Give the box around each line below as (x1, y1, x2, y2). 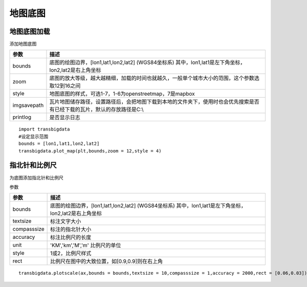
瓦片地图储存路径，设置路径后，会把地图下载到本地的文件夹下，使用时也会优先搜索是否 (49, 98, 259, 105)
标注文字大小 (50, 218, 81, 225)
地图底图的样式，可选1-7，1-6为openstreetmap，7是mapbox (49, 90, 195, 97)
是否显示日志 (49, 114, 80, 121)
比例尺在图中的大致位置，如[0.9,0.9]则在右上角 (50, 258, 163, 265)
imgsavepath (12, 102, 44, 109)
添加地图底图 (9, 41, 37, 47)
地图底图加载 (9, 27, 50, 36)
